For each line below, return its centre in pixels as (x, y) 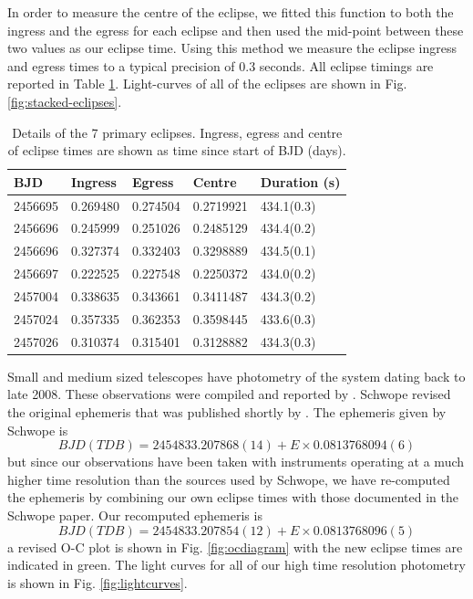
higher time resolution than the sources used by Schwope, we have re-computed (229, 479)
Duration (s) (300, 181)
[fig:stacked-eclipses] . (65, 101)
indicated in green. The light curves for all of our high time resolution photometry (236, 565)
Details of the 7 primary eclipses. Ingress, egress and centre (177, 132)
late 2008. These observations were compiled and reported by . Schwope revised (229, 394)
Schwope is (38, 430)
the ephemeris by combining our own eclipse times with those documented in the (233, 497)
